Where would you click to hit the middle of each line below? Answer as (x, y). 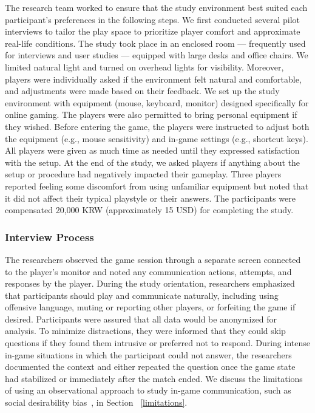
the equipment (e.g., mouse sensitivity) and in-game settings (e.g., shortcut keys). (157, 138)
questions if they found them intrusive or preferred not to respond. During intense (157, 343)
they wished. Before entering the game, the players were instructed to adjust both (157, 126)
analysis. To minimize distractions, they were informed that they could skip (145, 331)
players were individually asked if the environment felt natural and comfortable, (153, 79)
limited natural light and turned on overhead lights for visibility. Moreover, (144, 67)
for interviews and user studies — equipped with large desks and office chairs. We (157, 55)
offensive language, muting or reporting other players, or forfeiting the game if (150, 307)
